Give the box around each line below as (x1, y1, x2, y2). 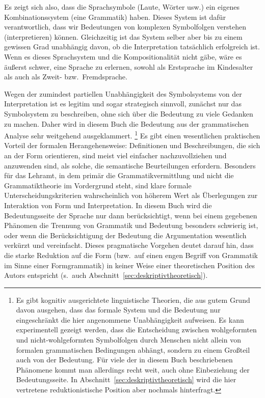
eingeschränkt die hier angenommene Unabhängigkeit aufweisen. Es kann (16, 314, 244, 325)
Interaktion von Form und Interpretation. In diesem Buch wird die (4, 200, 212, 210)
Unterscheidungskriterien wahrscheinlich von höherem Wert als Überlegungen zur (4, 190, 258, 201)
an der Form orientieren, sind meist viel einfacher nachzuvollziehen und (4, 150, 227, 160)
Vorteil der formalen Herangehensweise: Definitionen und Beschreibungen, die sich (4, 140, 260, 151)
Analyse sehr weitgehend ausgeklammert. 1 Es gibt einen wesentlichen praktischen (4, 129, 260, 140)
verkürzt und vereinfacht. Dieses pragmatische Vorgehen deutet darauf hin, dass (4, 240, 254, 250)
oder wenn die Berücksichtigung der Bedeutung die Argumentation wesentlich (4, 230, 247, 240)
